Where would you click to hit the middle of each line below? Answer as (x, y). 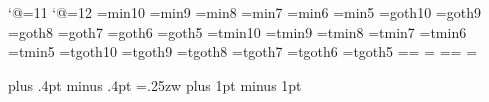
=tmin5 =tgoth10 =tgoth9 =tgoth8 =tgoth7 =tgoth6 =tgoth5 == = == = (243, 51)
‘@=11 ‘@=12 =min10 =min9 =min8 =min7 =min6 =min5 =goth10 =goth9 (244, 12)
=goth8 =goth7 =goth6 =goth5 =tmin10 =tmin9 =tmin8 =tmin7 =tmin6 (237, 31)
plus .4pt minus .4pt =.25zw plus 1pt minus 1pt (155, 84)
